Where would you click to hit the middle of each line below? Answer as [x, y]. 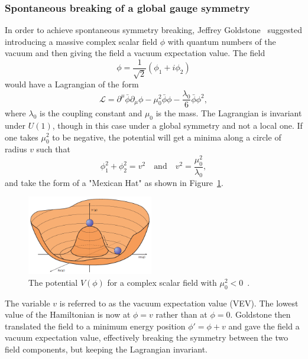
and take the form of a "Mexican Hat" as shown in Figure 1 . [114, 182]
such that [53, 149]
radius [16, 149]
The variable [27, 303]
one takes [22, 137]
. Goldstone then [260, 314]
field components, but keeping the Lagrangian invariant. [106, 349]
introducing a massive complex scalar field [81, 41]
